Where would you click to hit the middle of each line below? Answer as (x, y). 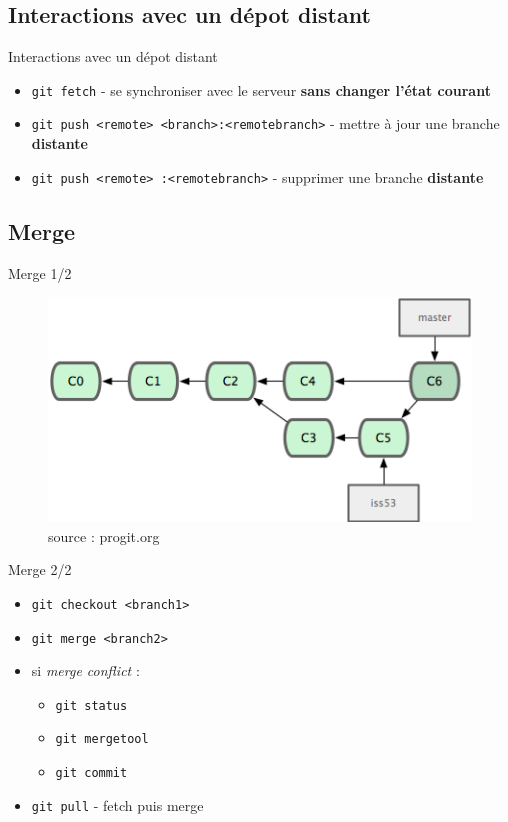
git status (91, 705)
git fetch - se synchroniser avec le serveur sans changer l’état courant (261, 89)
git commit (91, 773)
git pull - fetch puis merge (117, 804)
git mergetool (102, 739)
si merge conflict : (85, 670)
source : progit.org (104, 535)
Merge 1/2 (40, 272)
